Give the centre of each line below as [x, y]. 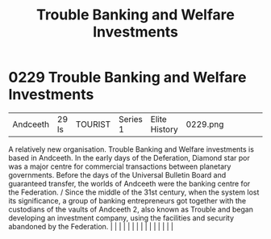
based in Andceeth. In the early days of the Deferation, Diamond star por [129, 157]
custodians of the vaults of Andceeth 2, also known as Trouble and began [131, 209]
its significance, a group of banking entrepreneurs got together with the [127, 200]
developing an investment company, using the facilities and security [121, 218]
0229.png [205, 124]
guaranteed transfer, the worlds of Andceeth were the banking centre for [129, 183]
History [165, 129]
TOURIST [93, 124]
